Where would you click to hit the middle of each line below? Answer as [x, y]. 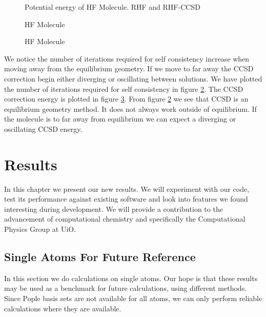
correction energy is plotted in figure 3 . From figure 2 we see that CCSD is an [126, 99]
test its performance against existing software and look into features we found [126, 199]
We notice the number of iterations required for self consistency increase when [127, 58]
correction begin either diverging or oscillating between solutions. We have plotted [133, 78]
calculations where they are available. [63, 308]
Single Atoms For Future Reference [100, 257]
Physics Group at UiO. [40, 229]
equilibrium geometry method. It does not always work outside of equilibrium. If [130, 108]
